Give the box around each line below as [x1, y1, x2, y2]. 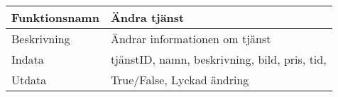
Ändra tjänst [110, 9, 185, 25]
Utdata [11, 72, 47, 88]
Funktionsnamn [11, 9, 99, 25]
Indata [11, 51, 44, 67]
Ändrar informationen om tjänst [110, 30, 271, 47]
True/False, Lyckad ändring [110, 72, 249, 88]
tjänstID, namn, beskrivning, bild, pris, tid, [110, 51, 327, 67]
